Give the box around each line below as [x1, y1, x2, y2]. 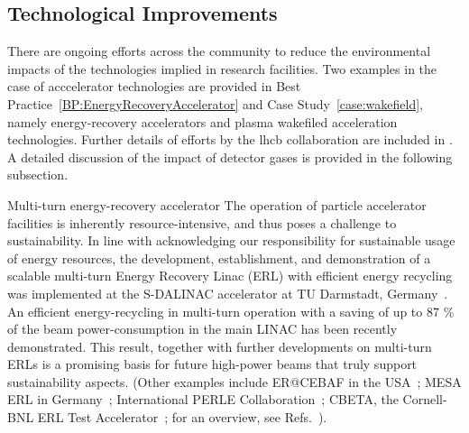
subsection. [7, 165, 69, 184]
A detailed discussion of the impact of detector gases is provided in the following [7, 147, 453, 166]
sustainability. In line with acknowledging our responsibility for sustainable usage [7, 231, 455, 250]
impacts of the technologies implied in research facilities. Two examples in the [7, 59, 437, 78]
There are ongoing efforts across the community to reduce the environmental [7, 41, 431, 60]
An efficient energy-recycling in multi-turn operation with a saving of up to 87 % [7, 301, 455, 320]
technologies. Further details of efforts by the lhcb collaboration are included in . [7, 130, 453, 149]
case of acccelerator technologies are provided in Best [7, 77, 301, 96]
